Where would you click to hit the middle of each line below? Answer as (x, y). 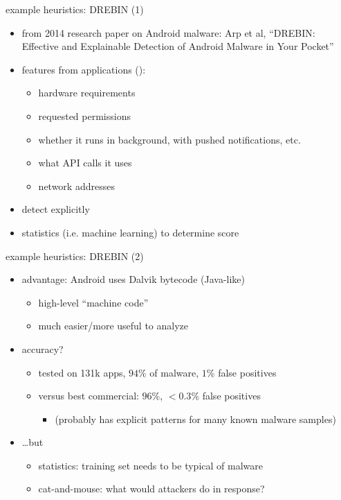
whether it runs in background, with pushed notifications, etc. (169, 139)
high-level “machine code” (93, 302)
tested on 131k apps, (82, 372)
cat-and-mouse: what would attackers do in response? (151, 489)
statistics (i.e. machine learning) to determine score (130, 232)
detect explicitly (56, 209)
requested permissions (84, 115)
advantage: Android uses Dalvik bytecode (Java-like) (133, 279)
